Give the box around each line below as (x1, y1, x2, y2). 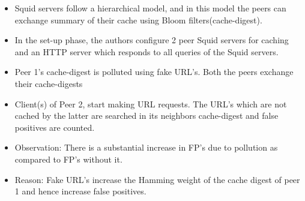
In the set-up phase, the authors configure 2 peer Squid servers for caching (14, 34, 289, 46)
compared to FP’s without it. (14, 152, 122, 165)
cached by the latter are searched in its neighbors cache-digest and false (14, 109, 279, 122)
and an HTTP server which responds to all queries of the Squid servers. (14, 45, 279, 58)
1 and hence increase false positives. (14, 185, 146, 197)
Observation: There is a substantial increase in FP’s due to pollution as (14, 141, 278, 154)
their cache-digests (14, 77, 83, 89)
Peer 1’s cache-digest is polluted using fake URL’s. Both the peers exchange (14, 65, 294, 78)
